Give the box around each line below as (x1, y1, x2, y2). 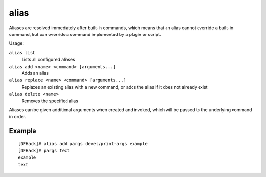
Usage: (9, 40, 24, 46)
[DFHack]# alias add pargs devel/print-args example (18, 141, 148, 146)
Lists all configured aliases (21, 57, 76, 63)
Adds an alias (21, 70, 49, 76)
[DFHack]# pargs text (18, 148, 70, 154)
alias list (9, 50, 35, 55)
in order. (9, 114, 27, 120)
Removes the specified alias (21, 98, 79, 104)
